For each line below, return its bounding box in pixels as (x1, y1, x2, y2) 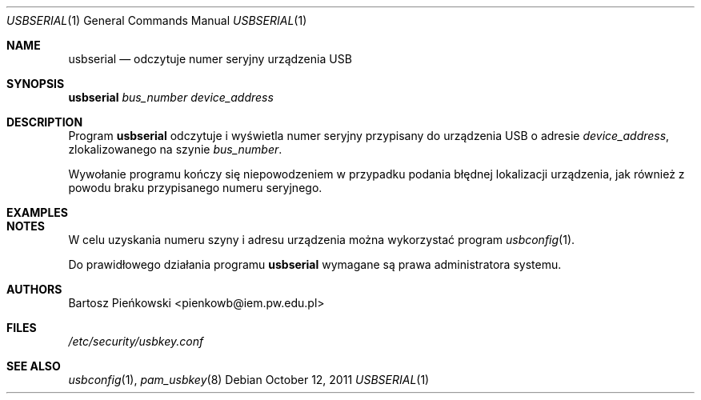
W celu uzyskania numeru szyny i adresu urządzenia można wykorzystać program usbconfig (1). (68, 233, 575, 246)
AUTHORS (6, 282, 62, 296)
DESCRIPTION (6, 115, 83, 129)
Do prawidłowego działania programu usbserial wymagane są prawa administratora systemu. (68, 258, 562, 271)
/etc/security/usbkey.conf (68, 334, 204, 348)
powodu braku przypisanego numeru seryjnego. (68, 181, 322, 194)
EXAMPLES (6, 206, 68, 219)
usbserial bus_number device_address (68, 90, 274, 104)
